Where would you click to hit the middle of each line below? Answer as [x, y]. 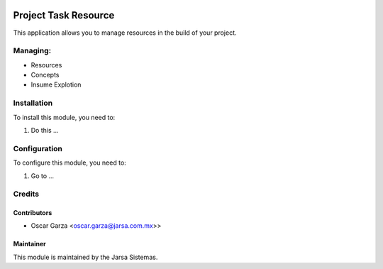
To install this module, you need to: [64, 117]
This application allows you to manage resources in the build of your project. [125, 33]
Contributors [33, 213]
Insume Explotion [56, 84]
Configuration [38, 148]
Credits [26, 194]
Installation [33, 103]
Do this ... [45, 130]
